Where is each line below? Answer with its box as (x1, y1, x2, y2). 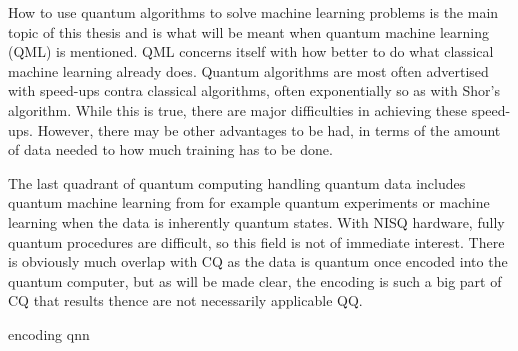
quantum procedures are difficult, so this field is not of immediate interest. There (8, 231, 505, 252)
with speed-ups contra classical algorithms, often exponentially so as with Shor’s (8, 80, 500, 101)
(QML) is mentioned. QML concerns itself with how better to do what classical (8, 41, 494, 62)
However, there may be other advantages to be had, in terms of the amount (37, 119, 501, 140)
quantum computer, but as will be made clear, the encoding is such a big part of (8, 270, 502, 291)
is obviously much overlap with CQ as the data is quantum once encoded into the (8, 251, 508, 272)
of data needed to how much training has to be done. (8, 139, 333, 160)
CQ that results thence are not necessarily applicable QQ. (8, 290, 363, 311)
